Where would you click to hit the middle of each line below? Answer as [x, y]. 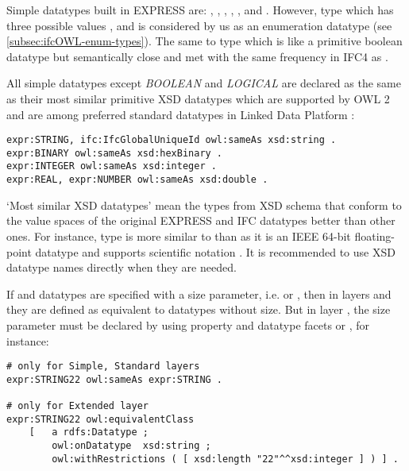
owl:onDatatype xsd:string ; [131, 446]
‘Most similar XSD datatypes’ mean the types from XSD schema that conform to [204, 205]
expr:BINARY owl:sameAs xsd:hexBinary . [115, 153]
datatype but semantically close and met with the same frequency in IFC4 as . [197, 56]
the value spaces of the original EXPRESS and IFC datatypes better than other [201, 220]
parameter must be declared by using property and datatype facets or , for [188, 324]
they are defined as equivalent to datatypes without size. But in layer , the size [199, 309]
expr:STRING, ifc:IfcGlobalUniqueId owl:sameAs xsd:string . [172, 140]
